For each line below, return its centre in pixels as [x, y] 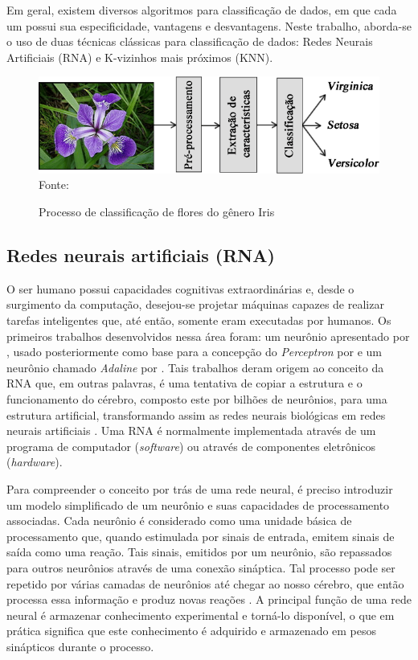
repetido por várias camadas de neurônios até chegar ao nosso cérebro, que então [205, 583]
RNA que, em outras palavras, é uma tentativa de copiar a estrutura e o [184, 383]
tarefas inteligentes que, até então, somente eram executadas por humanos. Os [199, 320]
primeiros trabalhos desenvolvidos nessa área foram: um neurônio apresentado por [208, 336]
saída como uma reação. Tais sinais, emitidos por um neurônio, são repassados [199, 552]
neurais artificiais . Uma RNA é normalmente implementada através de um [191, 430]
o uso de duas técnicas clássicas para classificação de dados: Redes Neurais [190, 41]
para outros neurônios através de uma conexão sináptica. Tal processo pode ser [201, 567]
